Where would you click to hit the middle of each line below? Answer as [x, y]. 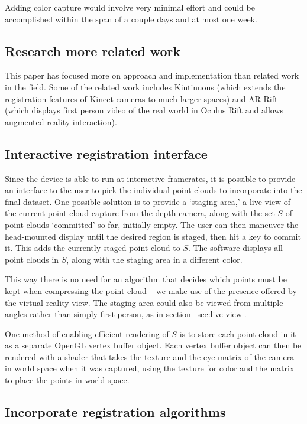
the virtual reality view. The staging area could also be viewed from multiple [144, 302]
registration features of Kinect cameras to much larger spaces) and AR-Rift [141, 98]
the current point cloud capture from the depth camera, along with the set [140, 213]
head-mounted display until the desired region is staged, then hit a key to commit [153, 236]
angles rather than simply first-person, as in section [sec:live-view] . [126, 314]
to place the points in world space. [67, 380]
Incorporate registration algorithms [115, 412]
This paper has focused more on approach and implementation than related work [152, 75]
